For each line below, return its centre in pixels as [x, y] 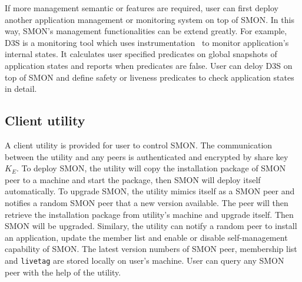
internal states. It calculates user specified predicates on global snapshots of [141, 54]
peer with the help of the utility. [63, 272]
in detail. [21, 89]
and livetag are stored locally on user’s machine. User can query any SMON [145, 260]
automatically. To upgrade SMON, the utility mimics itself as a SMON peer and [150, 191]
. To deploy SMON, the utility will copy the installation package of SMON [151, 168]
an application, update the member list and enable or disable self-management [146, 237]
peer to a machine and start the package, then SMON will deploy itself [133, 179]
